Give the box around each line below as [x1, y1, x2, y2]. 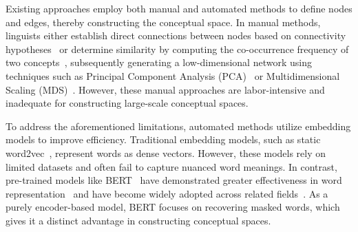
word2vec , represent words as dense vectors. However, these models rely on [6, 145, 326, 160]
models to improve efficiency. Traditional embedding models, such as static [6, 132, 321, 147]
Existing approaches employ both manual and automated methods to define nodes [6, 1, 352, 15]
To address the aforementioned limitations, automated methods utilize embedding [6, 118, 351, 133]
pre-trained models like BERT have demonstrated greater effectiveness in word [6, 173, 342, 187]
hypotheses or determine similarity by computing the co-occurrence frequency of [6, 41, 349, 56]
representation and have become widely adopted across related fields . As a [6, 186, 328, 200]
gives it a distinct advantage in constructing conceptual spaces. [6, 213, 271, 227]
